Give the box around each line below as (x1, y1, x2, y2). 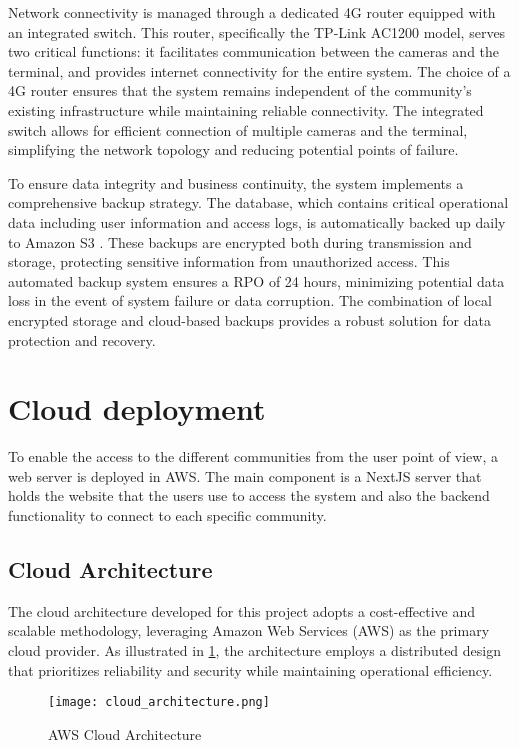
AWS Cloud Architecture (48, 723, 202, 744)
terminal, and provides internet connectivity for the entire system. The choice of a (8, 60, 511, 81)
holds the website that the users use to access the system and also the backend (8, 485, 490, 506)
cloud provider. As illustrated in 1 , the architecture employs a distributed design (8, 639, 501, 660)
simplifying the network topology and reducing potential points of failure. (8, 139, 459, 160)
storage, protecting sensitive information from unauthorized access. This (8, 251, 450, 272)
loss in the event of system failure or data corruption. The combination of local (8, 290, 492, 311)
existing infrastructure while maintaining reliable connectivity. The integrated (8, 99, 484, 120)
